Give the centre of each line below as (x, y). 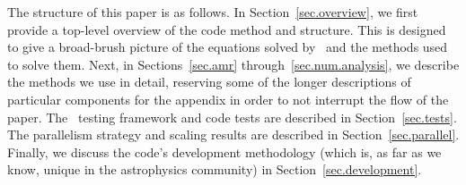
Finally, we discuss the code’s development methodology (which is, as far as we (224, 151)
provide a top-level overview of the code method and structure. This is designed (227, 29)
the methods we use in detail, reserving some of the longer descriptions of (209, 82)
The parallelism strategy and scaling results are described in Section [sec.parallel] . (233, 135)
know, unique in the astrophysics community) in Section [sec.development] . (215, 169)
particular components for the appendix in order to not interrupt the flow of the (228, 99)
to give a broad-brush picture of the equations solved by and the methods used (228, 47)
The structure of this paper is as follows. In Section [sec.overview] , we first (213, 12)
